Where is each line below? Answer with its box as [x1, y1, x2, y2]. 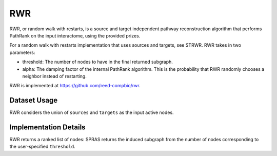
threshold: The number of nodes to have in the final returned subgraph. [22, 59, 173, 65]
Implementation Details [9, 123, 86, 131]
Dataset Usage [9, 96, 58, 105]
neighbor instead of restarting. [22, 73, 87, 79]
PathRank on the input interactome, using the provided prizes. [9, 32, 141, 38]
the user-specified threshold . [9, 144, 75, 150]
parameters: [9, 49, 35, 55]
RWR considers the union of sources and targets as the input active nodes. [9, 109, 174, 115]
